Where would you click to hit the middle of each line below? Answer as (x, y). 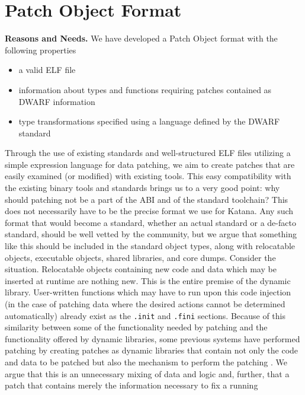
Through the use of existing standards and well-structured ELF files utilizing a (148, 153)
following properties (41, 50)
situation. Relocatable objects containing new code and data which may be (141, 269)
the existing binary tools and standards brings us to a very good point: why (142, 188)
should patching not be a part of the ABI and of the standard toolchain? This (147, 199)
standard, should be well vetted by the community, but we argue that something (151, 234)
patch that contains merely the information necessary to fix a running (131, 385)
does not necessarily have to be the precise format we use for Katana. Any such (149, 211)
